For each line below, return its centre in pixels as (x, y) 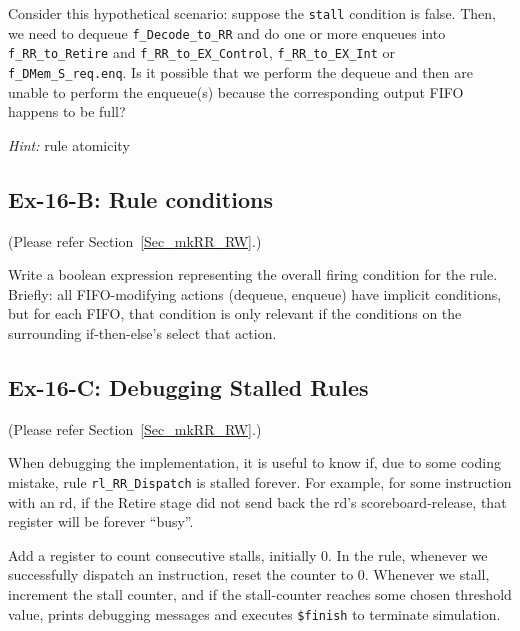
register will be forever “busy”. (101, 521)
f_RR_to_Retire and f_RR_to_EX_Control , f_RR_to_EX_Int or (201, 52)
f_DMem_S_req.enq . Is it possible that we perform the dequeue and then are (240, 71)
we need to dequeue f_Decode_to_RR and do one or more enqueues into (227, 32)
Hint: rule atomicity (69, 144)
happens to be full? (67, 111)
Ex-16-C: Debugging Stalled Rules (188, 386)
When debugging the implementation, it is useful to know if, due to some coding (254, 462)
